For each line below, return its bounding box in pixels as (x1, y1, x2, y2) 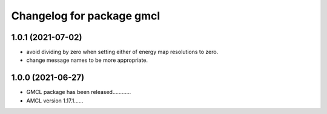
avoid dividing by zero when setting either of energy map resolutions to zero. (26, 49, 219, 56)
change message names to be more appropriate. (26, 56, 148, 64)
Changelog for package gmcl (11, 9, 160, 22)
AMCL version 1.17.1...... (26, 97, 84, 104)
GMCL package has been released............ (26, 89, 131, 96)
